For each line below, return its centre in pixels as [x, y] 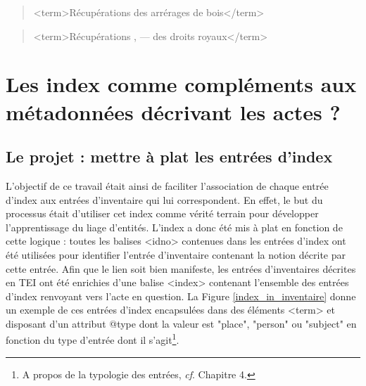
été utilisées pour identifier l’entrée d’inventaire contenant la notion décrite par [176, 254]
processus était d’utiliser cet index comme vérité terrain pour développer [162, 213]
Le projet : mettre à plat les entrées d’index [169, 156]
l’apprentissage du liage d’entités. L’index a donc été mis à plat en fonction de [174, 227]
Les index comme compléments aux [181, 84]
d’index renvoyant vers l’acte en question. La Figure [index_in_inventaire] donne [181, 296]
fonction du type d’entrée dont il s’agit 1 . [93, 339]
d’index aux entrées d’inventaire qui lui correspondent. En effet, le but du [164, 199]
